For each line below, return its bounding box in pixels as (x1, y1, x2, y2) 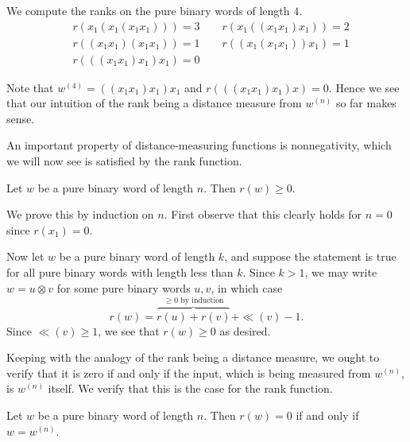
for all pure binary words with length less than (6, 264, 234, 281)
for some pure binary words (56, 279, 191, 296)
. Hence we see (328, 79, 400, 95)
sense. (6, 110, 35, 126)
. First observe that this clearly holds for (164, 206, 362, 223)
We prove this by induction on (6, 206, 154, 223)
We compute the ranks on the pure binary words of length (6, 2, 290, 18)
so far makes (335, 95, 396, 111)
